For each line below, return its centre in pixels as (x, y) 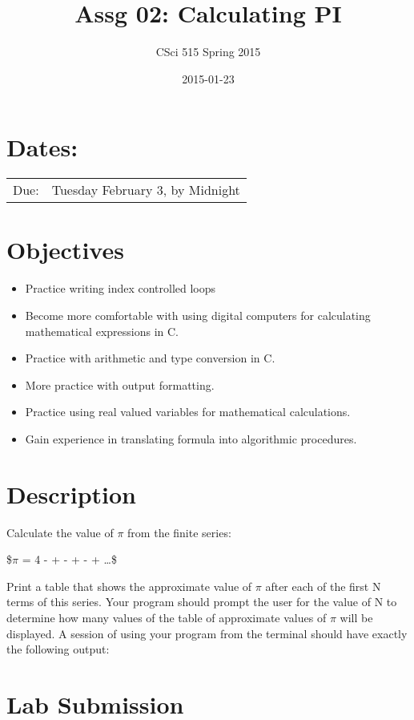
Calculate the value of (60, 532)
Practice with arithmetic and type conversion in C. (150, 358)
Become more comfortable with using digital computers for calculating (198, 315)
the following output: (58, 649)
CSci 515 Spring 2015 (208, 52)
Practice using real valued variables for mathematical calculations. (188, 412)
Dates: (42, 147)
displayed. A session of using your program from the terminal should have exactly (207, 633)
